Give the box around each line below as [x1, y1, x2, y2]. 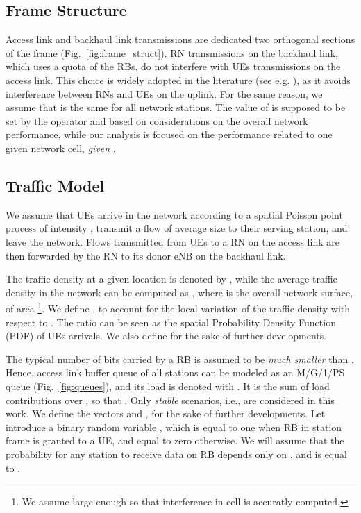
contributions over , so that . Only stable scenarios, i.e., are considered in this [6, 392, 335, 407]
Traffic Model [6, 174, 105, 196]
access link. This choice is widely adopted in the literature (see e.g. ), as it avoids [6, 72, 351, 87]
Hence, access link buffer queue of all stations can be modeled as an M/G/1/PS [6, 365, 345, 380]
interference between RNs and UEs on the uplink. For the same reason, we [6, 86, 323, 101]
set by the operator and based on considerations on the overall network [6, 113, 308, 128]
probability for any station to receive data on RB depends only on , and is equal [6, 446, 347, 461]
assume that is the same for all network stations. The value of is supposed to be [6, 100, 346, 115]
